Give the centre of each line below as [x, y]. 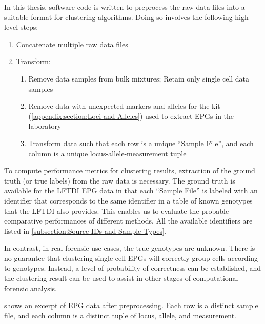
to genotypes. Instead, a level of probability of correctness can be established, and [133, 268]
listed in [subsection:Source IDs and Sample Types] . [85, 230]
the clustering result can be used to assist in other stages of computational [121, 278]
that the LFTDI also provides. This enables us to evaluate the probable [117, 210]
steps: [29, 27]
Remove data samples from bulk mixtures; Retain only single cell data [139, 78]
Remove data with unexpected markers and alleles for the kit [124, 106]
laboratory [45, 126]
